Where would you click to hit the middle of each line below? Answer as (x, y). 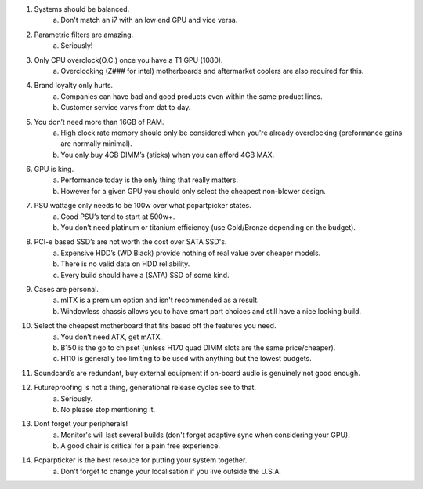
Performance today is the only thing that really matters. (150, 180)
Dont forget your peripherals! (81, 424)
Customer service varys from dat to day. (126, 108)
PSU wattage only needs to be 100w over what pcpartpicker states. (143, 206)
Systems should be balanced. (82, 9)
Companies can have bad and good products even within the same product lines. (192, 96)
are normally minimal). (96, 144)
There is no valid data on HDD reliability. (125, 264)
